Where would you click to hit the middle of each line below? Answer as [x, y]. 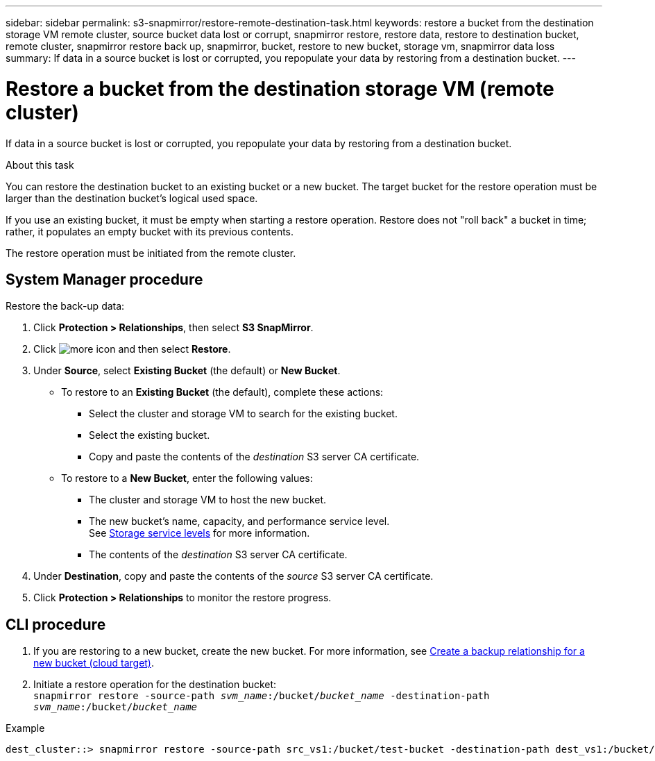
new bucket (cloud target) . [94, 663]
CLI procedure [56, 624]
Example [25, 728]
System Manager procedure [104, 279]
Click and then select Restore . [132, 349]
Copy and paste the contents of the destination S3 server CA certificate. [254, 457]
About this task [40, 165]
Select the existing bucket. [150, 435]
